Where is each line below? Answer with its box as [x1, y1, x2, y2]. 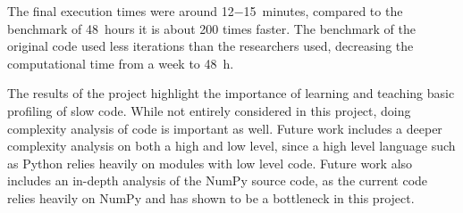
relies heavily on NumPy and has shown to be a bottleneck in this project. [7, 188, 415, 207]
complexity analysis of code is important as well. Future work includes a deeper [7, 119, 442, 137]
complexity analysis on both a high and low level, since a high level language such [7, 136, 456, 155]
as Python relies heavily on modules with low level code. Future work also [7, 153, 413, 172]
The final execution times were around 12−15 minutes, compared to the [7, 2, 403, 20]
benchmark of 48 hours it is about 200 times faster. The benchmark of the [7, 19, 417, 37]
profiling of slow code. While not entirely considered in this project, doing [7, 101, 411, 119]
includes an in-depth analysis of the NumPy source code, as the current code [7, 171, 428, 190]
